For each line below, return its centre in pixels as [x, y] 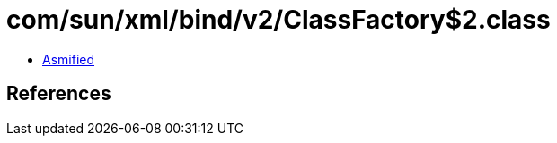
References [59, 94]
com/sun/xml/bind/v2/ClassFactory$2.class [278, 20]
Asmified [69, 59]
